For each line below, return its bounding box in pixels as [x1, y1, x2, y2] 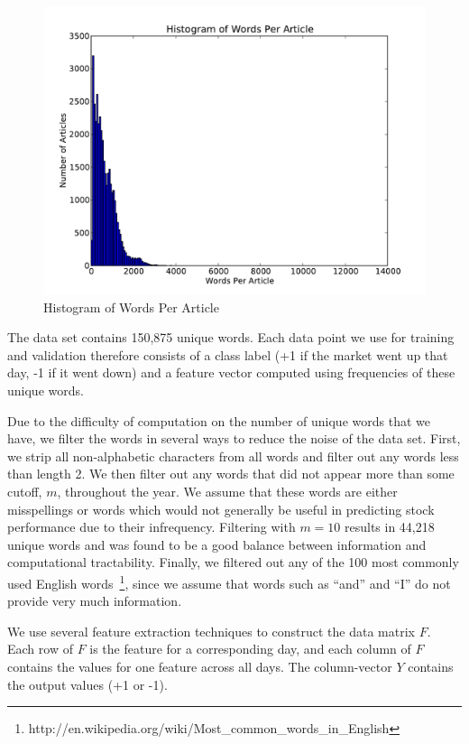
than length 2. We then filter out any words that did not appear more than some [7, 464, 455, 483]
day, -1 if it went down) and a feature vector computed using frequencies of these [7, 363, 455, 382]
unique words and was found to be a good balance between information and [7, 535, 427, 553]
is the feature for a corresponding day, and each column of [89, 639, 411, 658]
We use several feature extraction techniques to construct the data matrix [7, 621, 415, 640]
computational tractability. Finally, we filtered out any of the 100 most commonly [7, 553, 459, 572]
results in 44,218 [345, 517, 435, 536]
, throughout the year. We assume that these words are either [57, 481, 398, 500]
